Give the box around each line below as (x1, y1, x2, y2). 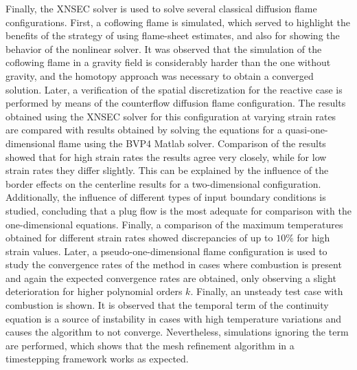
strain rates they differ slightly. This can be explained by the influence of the (5, 163, 329, 177)
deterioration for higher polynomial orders (5, 284, 183, 298)
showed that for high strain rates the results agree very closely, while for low (5, 149, 327, 164)
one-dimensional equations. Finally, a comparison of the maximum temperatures (5, 217, 343, 231)
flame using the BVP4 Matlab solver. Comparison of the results (58, 135, 326, 150)
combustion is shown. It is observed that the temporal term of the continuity (5, 298, 329, 312)
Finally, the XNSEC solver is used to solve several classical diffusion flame (5, 1, 317, 15)
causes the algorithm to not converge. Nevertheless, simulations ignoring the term (5, 325, 349, 339)
